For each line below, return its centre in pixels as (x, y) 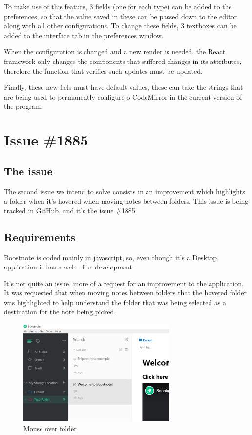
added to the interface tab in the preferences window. (84, 35)
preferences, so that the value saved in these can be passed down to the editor (120, 16)
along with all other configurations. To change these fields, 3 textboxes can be (120, 26)
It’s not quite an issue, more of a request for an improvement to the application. (124, 283)
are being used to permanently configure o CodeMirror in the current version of (123, 96)
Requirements (40, 237)
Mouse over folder (50, 428)
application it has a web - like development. (69, 267)
